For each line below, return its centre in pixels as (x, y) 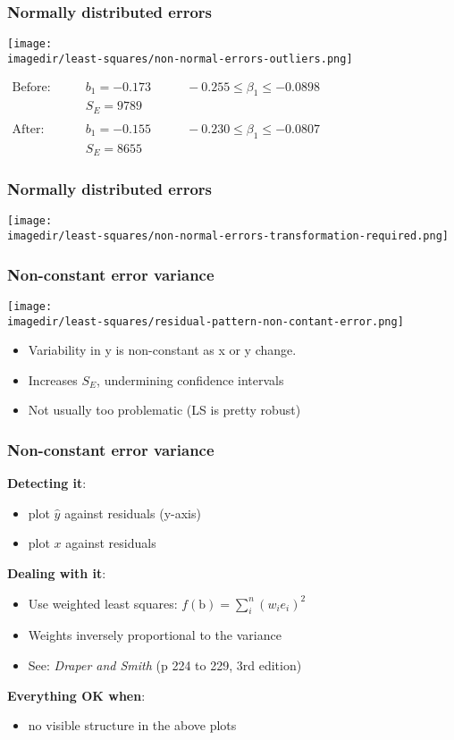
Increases (53, 379)
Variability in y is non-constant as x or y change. (162, 350)
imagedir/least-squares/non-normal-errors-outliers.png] (180, 59)
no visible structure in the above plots (132, 725)
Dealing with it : (57, 573)
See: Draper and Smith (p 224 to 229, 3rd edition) (165, 665)
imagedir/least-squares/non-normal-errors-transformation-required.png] (228, 236)
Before (29, 87)
